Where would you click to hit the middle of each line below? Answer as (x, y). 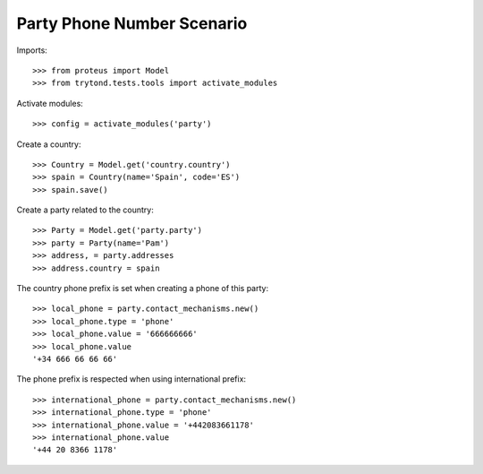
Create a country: (49, 144)
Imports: (32, 50)
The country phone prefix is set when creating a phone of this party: (142, 289)
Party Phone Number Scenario (132, 23)
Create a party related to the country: (85, 210)
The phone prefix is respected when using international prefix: (131, 379)
